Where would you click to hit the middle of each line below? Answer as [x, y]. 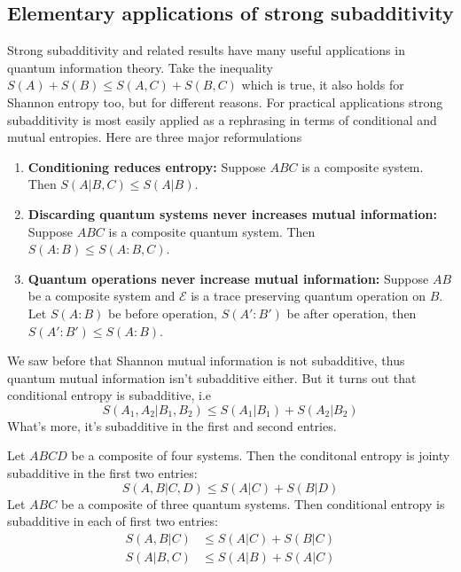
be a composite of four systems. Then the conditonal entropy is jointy [261, 455]
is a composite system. [363, 166]
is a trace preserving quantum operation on [308, 296]
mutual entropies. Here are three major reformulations [155, 137]
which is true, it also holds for [323, 85]
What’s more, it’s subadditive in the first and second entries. [172, 425]
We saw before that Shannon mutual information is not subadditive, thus [206, 360]
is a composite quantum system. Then [212, 231]
